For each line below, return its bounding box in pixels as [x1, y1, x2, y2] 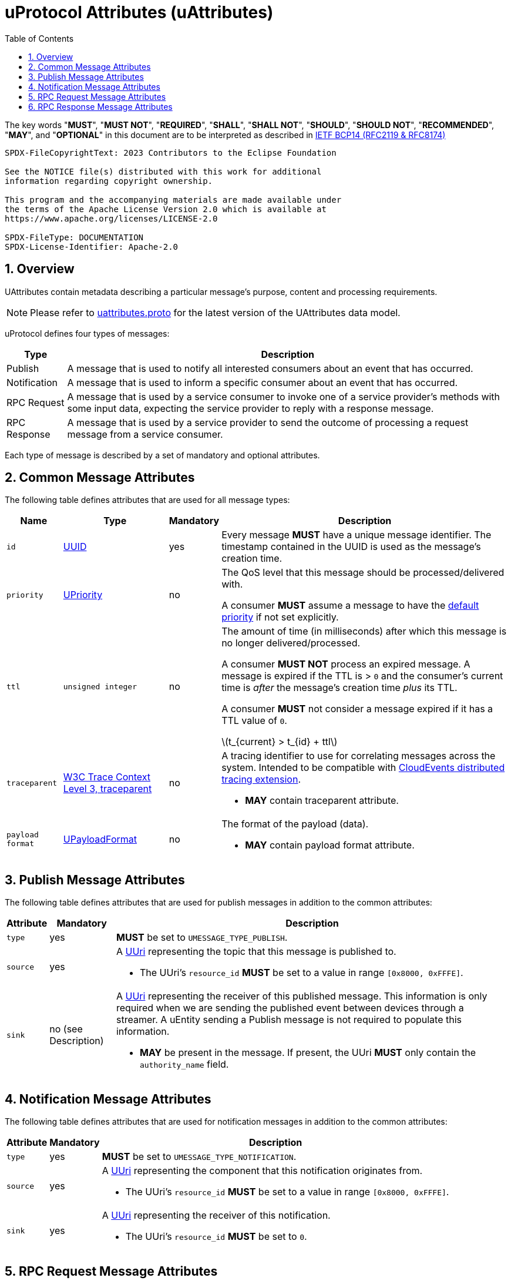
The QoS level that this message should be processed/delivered [221, 566, 505, 579]
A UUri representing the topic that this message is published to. [116, 945, 396, 958]
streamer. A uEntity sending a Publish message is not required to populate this [116, 1014, 462, 1026]
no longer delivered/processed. [221, 637, 361, 649]
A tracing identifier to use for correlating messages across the [221, 750, 496, 762]
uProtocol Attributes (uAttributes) [5, 2, 274, 22]
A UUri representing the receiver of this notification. [102, 1209, 331, 1222]
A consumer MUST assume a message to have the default [221, 599, 479, 612]
